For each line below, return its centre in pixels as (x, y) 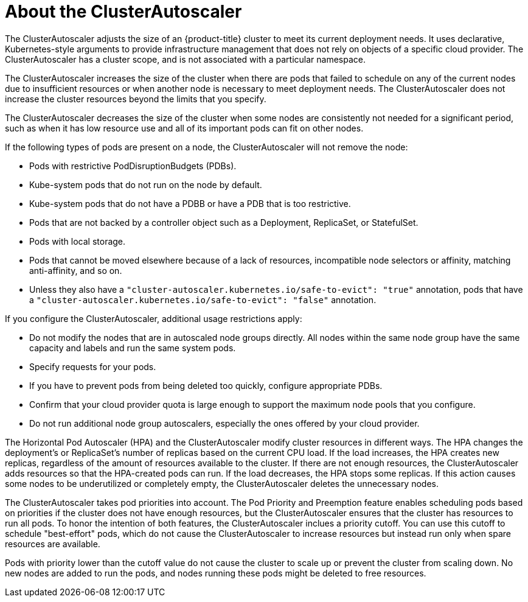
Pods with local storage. (78, 241)
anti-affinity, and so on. (76, 270)
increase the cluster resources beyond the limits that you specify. (136, 99)
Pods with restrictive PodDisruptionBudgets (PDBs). (133, 166)
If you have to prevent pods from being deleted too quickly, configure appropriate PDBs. (206, 385)
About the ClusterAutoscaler (123, 12)
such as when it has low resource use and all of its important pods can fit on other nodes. (184, 128)
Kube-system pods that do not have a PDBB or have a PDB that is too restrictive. (190, 203)
